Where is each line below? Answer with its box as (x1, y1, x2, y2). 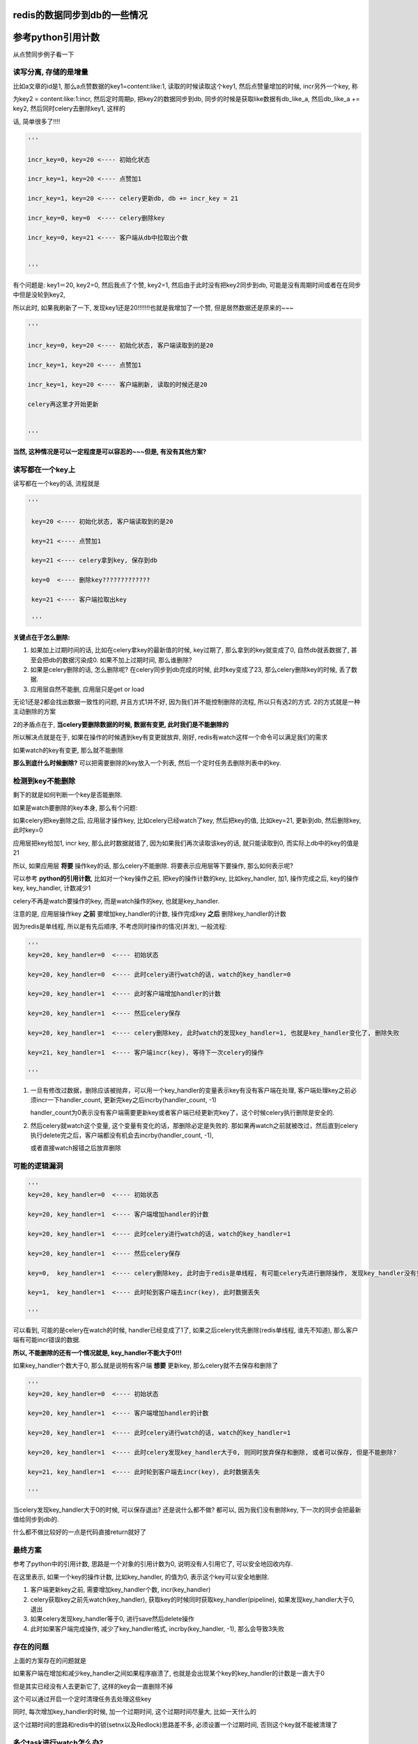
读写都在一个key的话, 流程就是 (13, 479, 100, 488)
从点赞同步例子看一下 (13, 50, 75, 59)
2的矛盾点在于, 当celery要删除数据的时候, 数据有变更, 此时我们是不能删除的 (13, 720, 229, 728)
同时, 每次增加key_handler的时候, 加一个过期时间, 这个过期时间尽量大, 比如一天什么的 (13, 1708, 257, 1716)
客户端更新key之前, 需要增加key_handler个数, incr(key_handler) (30, 1586, 211, 1594)
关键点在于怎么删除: (13, 633, 70, 641)
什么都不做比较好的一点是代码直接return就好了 (13, 1528, 146, 1536)
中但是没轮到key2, (13, 290, 65, 299)
